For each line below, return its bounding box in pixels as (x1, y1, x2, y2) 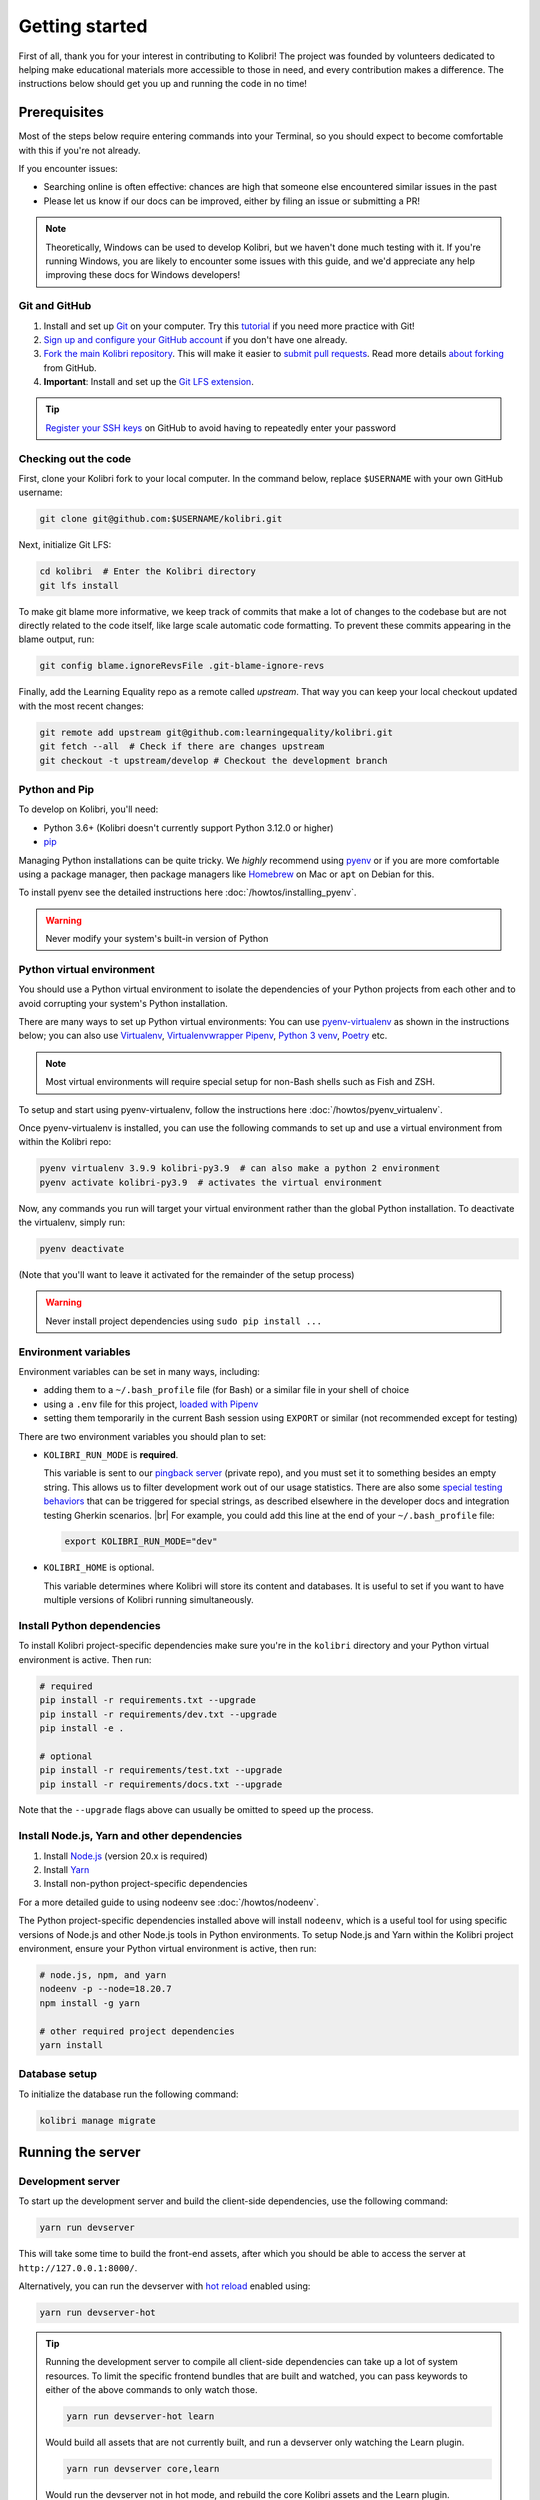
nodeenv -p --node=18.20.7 (39, 1983, 172, 1995)
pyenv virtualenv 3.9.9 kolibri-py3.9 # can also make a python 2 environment (39, 1163, 441, 1174)
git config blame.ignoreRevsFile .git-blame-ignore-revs (39, 660, 325, 672)
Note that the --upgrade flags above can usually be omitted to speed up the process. (18, 1804, 374, 1816)
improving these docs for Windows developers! (45, 269, 240, 281)
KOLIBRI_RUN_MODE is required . (43, 1448, 179, 1460)
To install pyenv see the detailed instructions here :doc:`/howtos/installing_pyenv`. (18, 886, 357, 899)
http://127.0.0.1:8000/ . (18, 2261, 138, 2274)
